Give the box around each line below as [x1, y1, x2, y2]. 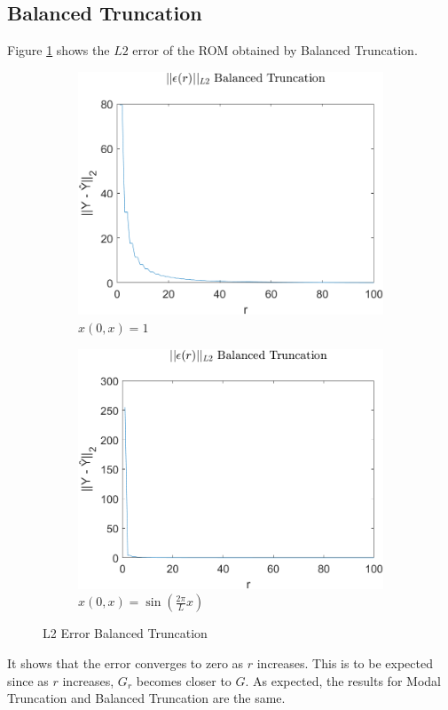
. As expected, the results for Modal [245, 671, 441, 690]
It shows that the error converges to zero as [7, 653, 244, 672]
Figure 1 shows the [7, 41, 110, 60]
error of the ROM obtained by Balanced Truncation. [132, 41, 418, 60]
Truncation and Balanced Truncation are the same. [7, 689, 286, 707]
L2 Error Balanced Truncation [43, 624, 208, 642]
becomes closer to [136, 671, 232, 690]
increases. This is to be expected [256, 653, 433, 672]
